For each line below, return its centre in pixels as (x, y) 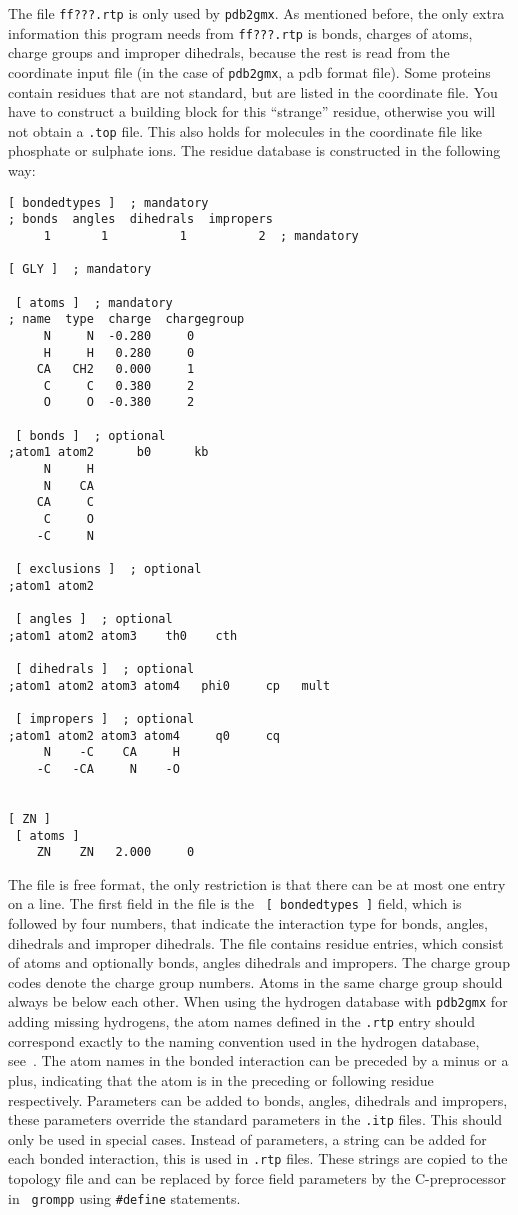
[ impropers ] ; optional (105, 718)
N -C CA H (111, 752)
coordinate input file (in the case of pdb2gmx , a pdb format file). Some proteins (249, 71)
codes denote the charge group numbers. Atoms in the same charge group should (255, 981)
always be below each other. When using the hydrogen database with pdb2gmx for (258, 1001)
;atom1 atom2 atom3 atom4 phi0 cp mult (169, 685)
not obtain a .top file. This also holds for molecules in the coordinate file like (245, 130)
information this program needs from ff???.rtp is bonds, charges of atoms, (240, 32)
